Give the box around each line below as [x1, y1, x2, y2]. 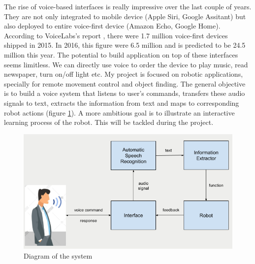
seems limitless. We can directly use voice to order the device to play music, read [4, 59, 248, 69]
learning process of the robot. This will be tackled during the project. [4, 117, 214, 127]
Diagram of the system [24, 250, 93, 261]
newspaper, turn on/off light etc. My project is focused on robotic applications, [4, 69, 243, 79]
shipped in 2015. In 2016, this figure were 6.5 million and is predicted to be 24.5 [4, 40, 246, 50]
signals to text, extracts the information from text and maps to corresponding [4, 97, 239, 108]
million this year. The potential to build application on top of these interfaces [4, 49, 238, 59]
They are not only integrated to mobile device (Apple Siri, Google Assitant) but [4, 11, 246, 21]
